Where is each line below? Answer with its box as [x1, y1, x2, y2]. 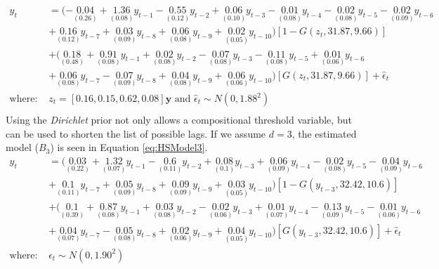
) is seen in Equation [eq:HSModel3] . [50, 140, 208, 155]
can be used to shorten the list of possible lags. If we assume [6, 126, 266, 140]
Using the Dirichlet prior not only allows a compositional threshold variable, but [6, 112, 352, 127]
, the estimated [291, 126, 357, 140]
